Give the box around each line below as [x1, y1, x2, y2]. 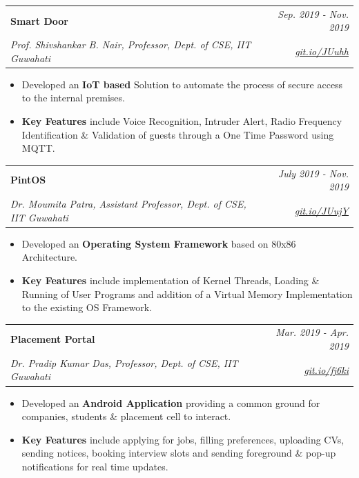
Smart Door [10, 13, 68, 28]
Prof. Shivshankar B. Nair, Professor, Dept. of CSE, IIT [10, 37, 251, 52]
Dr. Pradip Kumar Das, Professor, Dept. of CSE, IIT [10, 355, 238, 370]
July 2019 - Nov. [278, 166, 349, 180]
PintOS [10, 172, 46, 187]
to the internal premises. [21, 90, 125, 105]
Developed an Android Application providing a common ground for [21, 395, 320, 410]
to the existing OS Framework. [21, 300, 152, 315]
